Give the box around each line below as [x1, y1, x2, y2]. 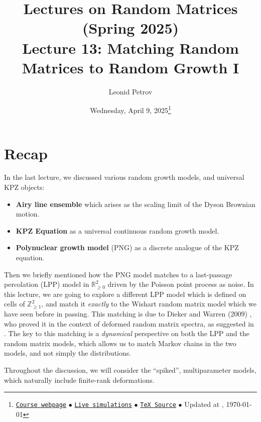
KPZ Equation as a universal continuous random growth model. [16, 225, 219, 236]
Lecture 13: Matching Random [22, 37, 239, 58]
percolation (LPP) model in [4, 279, 89, 289]
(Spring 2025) [82, 18, 179, 38]
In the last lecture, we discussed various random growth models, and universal [4, 172, 244, 182]
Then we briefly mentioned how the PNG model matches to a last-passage [4, 269, 232, 279]
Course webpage [16, 401, 67, 409]
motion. [16, 208, 40, 219]
